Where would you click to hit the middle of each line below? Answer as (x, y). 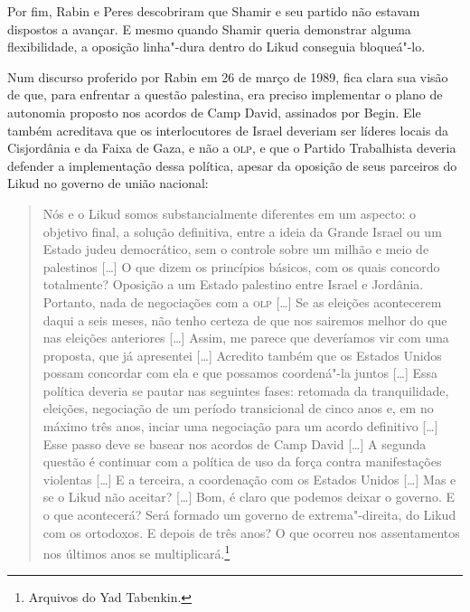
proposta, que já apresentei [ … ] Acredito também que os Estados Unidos (242, 355)
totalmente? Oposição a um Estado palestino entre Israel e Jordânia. (233, 284)
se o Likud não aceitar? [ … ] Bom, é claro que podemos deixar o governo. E (249, 497)
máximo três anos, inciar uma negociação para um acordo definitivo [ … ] (240, 426)
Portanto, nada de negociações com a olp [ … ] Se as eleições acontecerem (242, 301)
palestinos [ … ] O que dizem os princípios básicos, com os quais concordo (241, 266)
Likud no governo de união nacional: (108, 183)
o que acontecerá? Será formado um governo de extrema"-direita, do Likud (249, 515)
